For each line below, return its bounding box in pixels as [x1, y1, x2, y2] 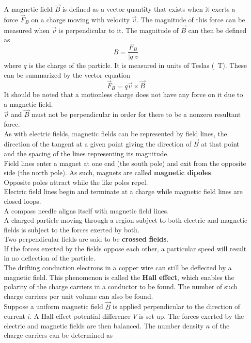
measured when [4, 25, 50, 35]
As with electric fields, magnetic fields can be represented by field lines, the [4, 128, 227, 138]
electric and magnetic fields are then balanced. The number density [4, 320, 204, 330]
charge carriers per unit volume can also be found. [4, 291, 153, 301]
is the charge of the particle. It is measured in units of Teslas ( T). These [29, 60, 247, 70]
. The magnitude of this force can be [137, 15, 245, 25]
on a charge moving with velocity [31, 15, 130, 25]
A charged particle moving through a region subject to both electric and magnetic [4, 215, 248, 225]
